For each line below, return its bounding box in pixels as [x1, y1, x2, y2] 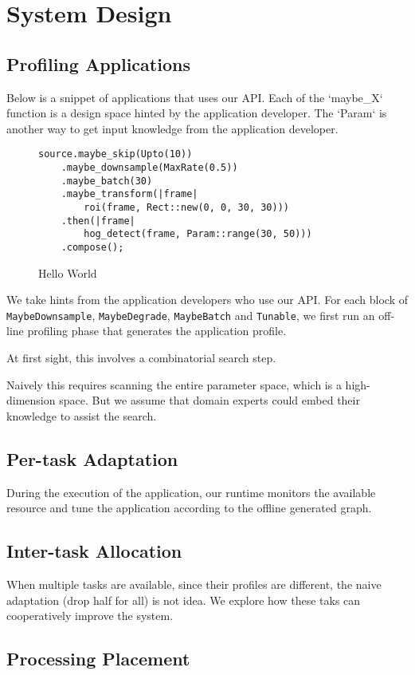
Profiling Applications [6, 51, 190, 76]
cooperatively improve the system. [6, 607, 174, 624]
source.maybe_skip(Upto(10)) [38, 148, 193, 160]
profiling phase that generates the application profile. [27, 322, 287, 339]
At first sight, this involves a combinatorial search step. [6, 349, 276, 366]
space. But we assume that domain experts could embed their [59, 392, 360, 409]
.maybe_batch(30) [61, 175, 153, 187]
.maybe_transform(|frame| [61, 188, 198, 200]
